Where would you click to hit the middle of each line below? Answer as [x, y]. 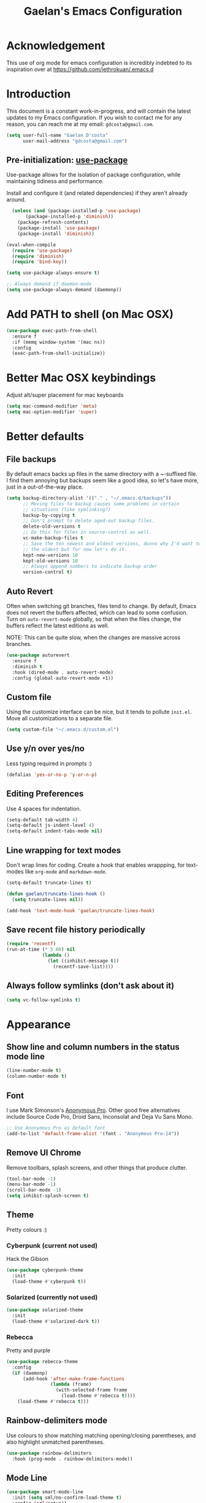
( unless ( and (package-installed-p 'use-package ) [76, 211]
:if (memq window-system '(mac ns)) [59, 342]
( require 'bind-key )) [40, 262]
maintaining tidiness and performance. [55, 181]
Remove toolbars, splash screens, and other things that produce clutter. [97, 1167]
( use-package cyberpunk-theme [45, 1270]
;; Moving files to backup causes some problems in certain [101, 504]
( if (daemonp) [30, 1373]
